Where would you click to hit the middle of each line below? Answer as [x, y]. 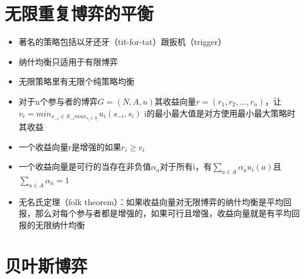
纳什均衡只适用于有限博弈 [68, 61]
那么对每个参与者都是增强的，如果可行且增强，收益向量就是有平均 [163, 213]
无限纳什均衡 [60, 224]
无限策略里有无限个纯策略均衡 [76, 81]
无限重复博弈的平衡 [79, 13]
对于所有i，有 [186, 166]
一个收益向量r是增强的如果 [70, 146]
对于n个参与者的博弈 [58, 101]
